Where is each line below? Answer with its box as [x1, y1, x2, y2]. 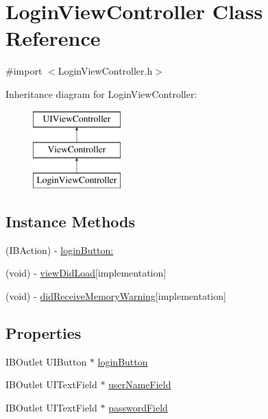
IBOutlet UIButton [5, 354, 87, 368]
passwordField [108, 400, 168, 414]
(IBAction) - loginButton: [5, 242, 114, 257]
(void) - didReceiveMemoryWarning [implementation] [5, 288, 226, 303]
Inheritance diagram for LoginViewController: [5, 86, 197, 101]
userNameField [108, 377, 171, 392]
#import [5, 64, 42, 78]
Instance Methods [5, 210, 135, 231]
